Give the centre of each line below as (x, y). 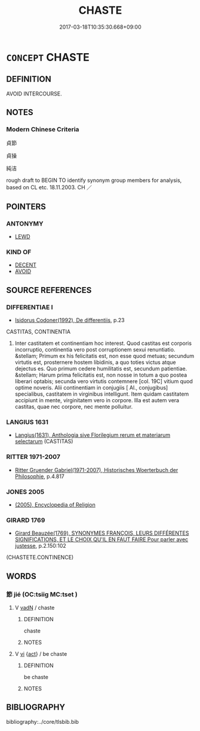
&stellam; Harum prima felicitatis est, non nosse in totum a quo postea (101, 375)
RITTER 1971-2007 (33, 457)
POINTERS (26, 206)
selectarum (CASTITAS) (44, 442)
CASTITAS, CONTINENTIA (39, 332)
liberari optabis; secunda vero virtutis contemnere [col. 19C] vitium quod (104, 381)
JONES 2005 (25, 492)
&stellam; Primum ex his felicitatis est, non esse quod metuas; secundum (104, 356)
